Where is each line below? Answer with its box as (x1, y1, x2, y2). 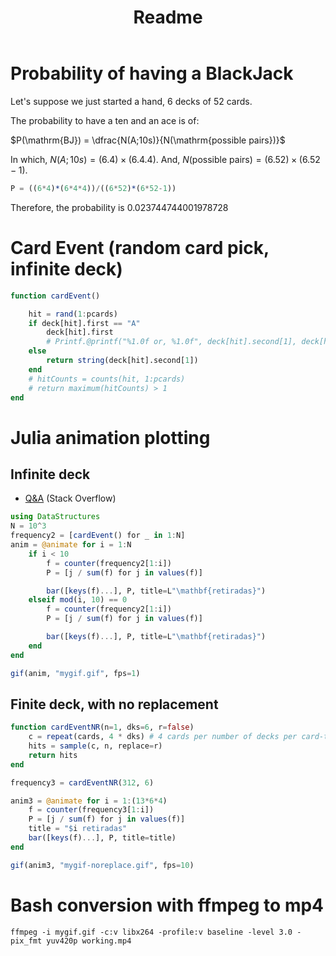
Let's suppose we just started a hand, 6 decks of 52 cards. (10, 95, 253, 107)
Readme (133, 6, 203, 29)
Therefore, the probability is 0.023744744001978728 (10, 201, 229, 213)
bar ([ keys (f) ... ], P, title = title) (28, 833, 177, 843)
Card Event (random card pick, (10, 237, 270, 259)
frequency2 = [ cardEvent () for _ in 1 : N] (10, 531, 186, 541)
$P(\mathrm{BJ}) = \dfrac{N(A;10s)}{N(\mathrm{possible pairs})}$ (10, 134, 286, 146)
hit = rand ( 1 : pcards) (28, 309, 118, 319)
